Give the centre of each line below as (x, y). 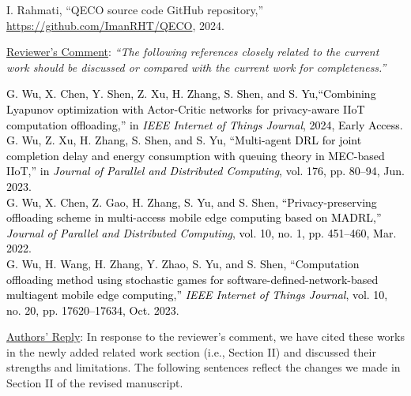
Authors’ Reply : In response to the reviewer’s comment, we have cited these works (205, 336)
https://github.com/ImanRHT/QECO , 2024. (115, 25)
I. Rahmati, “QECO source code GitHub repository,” (135, 9)
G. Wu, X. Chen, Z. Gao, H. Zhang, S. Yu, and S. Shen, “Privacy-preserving (192, 202)
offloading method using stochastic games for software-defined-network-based (192, 279)
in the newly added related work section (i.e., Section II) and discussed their (191, 351)
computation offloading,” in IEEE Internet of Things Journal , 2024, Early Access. (205, 124)
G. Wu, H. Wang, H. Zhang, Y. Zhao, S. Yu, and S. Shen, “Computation (183, 263)
